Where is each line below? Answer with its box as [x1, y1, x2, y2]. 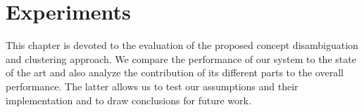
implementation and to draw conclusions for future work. [6, 92, 251, 107]
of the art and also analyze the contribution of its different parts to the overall [6, 65, 344, 80]
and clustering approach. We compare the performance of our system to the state [6, 51, 356, 66]
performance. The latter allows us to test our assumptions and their [6, 78, 299, 93]
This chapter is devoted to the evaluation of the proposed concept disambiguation [6, 38, 358, 52]
